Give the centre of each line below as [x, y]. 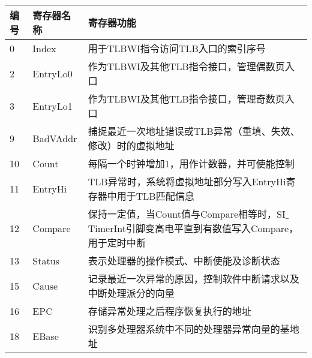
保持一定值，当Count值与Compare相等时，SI [187, 214]
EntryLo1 [52, 106]
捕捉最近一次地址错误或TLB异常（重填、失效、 [194, 131]
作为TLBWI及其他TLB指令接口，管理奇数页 [186, 99]
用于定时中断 [117, 243]
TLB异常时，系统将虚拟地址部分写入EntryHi [187, 181]
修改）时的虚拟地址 [131, 145]
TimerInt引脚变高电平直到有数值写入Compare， [193, 228]
